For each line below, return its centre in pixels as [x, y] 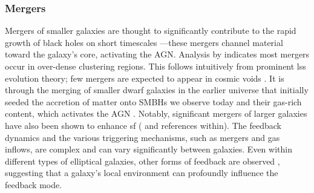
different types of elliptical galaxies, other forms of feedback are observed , [142, 161]
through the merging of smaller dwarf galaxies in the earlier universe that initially [157, 90]
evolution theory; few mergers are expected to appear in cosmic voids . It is [145, 78]
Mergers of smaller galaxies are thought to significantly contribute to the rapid [151, 31]
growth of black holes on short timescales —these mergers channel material [144, 42]
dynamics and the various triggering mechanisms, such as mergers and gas [142, 137]
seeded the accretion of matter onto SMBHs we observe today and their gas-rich [153, 101]
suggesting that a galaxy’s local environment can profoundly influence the [142, 173]
